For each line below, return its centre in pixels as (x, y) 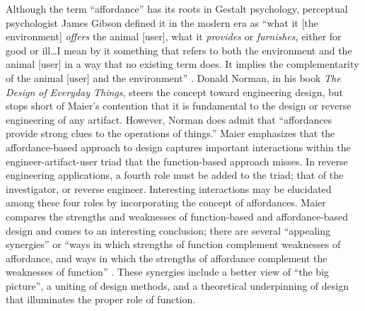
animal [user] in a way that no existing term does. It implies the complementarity (182, 64)
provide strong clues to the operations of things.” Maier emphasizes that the (170, 133)
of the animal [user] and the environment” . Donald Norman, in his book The (173, 77)
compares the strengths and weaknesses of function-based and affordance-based (177, 216)
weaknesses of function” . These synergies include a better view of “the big (168, 272)
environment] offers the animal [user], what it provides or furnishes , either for (174, 36)
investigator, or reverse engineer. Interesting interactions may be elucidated (169, 188)
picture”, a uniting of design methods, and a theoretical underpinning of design (177, 285)
